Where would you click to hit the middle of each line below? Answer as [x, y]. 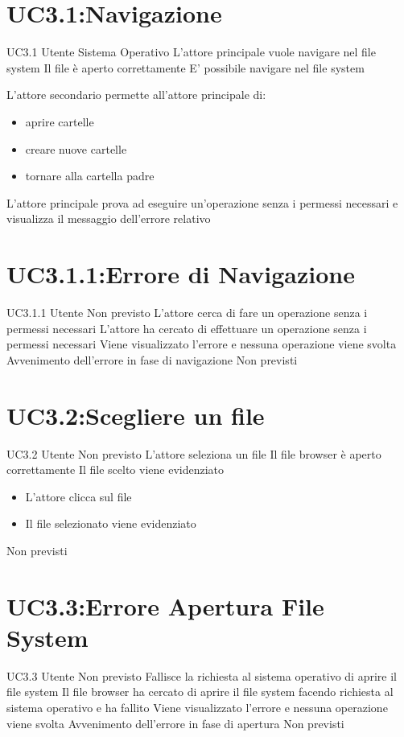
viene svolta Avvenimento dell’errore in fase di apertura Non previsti [175, 723]
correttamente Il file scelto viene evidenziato [115, 469]
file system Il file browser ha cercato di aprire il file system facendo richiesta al [200, 692]
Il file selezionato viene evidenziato [111, 523]
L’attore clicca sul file [78, 496]
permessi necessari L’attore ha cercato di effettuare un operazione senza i [187, 328]
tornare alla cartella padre [90, 176]
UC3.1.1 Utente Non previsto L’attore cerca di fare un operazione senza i [187, 312]
